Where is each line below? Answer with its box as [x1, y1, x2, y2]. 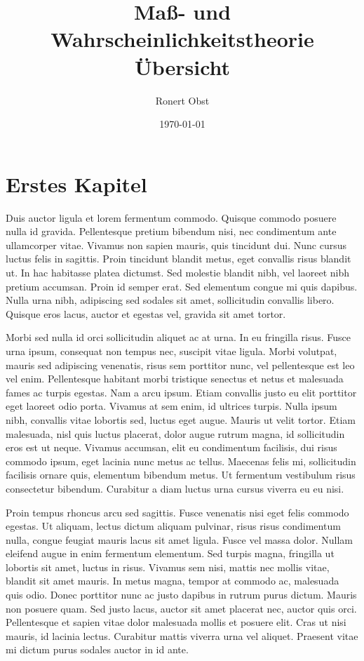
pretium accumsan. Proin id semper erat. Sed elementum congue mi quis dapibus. [6, 279, 358, 293]
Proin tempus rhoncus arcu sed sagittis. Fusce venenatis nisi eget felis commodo [6, 505, 349, 519]
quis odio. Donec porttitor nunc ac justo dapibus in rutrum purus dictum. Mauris [6, 587, 357, 602]
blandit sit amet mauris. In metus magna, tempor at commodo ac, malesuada [6, 573, 339, 588]
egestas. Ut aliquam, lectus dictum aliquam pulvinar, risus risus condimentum [6, 519, 341, 533]
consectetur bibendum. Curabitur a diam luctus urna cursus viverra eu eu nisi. [6, 481, 344, 495]
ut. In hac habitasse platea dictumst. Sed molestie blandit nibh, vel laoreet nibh [6, 265, 349, 279]
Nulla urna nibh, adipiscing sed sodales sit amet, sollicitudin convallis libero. [6, 293, 335, 307]
